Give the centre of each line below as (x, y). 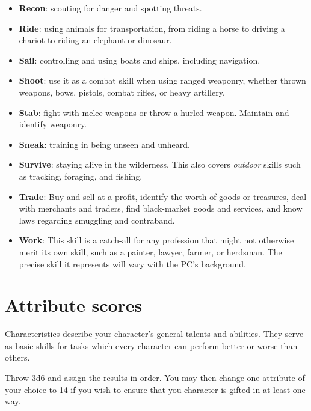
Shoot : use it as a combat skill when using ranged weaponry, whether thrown (162, 80)
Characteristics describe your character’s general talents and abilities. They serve (154, 334)
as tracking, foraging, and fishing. (81, 176)
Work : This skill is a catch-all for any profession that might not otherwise (156, 240)
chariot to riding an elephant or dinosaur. (95, 40)
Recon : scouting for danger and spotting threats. (110, 8)
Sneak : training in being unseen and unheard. (104, 144)
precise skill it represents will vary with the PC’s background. (133, 263)
